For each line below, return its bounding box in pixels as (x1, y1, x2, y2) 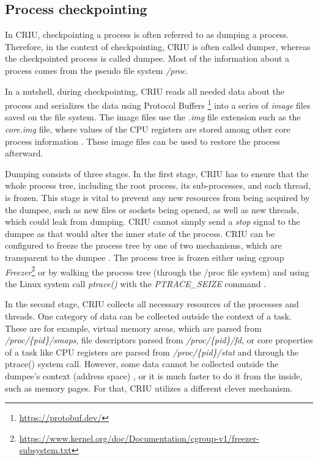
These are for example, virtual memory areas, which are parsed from (5, 321, 262, 334)
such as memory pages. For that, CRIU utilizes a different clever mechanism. (5, 381, 293, 394)
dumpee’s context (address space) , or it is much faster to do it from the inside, (5, 369, 303, 382)
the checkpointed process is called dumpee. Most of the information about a (5, 52, 290, 65)
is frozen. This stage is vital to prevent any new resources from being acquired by (5, 191, 310, 203)
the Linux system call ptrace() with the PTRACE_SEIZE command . (5, 277, 267, 290)
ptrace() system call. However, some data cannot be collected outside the (5, 357, 279, 370)
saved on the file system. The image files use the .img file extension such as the (5, 111, 301, 123)
